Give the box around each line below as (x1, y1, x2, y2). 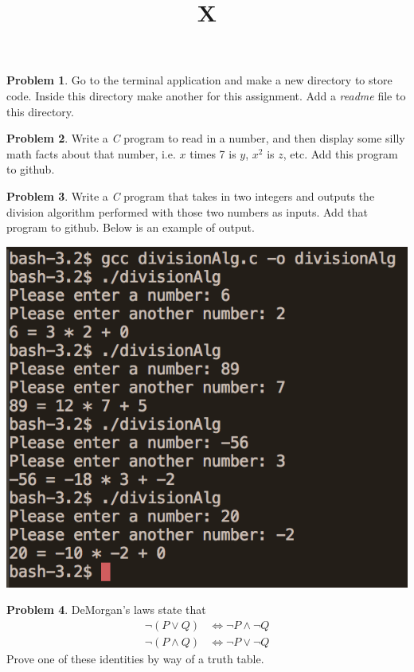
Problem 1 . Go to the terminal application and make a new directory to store (6, 72, 393, 88)
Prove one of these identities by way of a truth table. (6, 650, 264, 666)
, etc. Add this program (283, 145, 398, 162)
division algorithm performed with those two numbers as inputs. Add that (6, 203, 369, 220)
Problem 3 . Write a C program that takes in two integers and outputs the (6, 187, 375, 204)
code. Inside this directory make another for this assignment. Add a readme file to (6, 87, 406, 104)
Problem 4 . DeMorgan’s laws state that (6, 601, 206, 618)
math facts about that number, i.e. (6, 145, 176, 162)
